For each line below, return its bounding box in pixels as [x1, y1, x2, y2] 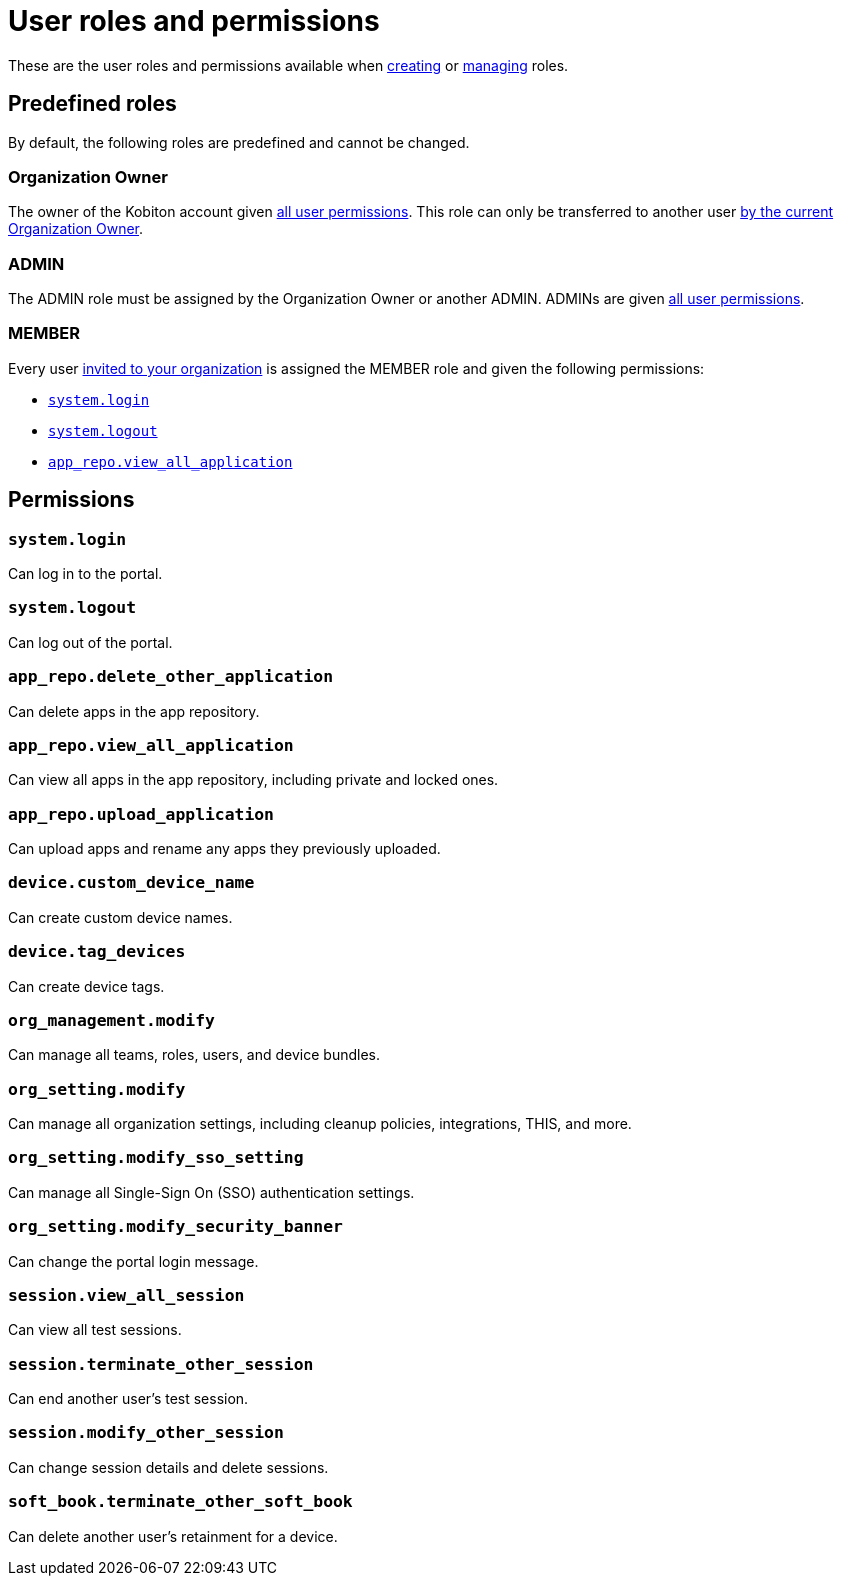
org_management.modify [8, 1010, 215, 1030]
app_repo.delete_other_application [8, 667, 334, 687]
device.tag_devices [8, 942, 186, 962]
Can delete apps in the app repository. [8, 702, 260, 720]
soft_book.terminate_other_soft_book [8, 1492, 353, 1512]
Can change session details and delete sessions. [8, 1458, 329, 1476]
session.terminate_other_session [8, 1354, 314, 1374]
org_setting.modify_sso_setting [8, 1148, 304, 1168]
